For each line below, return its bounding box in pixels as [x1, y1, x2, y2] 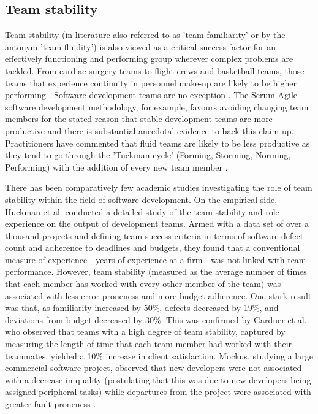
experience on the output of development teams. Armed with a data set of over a [5, 217, 309, 230]
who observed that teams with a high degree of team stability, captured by [5, 325, 286, 338]
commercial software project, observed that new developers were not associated [5, 361, 302, 374]
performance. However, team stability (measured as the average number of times [5, 265, 307, 278]
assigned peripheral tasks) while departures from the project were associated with [5, 385, 311, 398]
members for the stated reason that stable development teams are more [5, 112, 273, 125]
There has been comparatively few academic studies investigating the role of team [5, 181, 312, 194]
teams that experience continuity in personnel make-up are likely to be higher [5, 76, 297, 89]
